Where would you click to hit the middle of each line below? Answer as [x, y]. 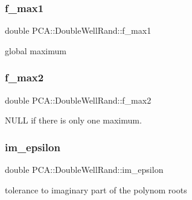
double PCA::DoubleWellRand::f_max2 [78, 100]
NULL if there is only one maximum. [73, 120]
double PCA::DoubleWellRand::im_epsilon [84, 170]
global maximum [36, 50]
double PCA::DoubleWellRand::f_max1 [78, 30]
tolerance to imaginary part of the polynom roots [96, 189]
